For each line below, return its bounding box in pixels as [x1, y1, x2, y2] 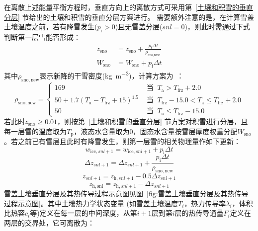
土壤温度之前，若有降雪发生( [4, 21, 97, 32]
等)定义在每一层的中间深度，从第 [30, 208, 137, 218]
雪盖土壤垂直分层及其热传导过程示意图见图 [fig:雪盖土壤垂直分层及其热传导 [4, 188, 249, 198]
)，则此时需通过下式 [184, 21, 250, 32]
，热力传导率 [184, 198, 226, 208]
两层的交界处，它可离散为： [4, 217, 94, 228]
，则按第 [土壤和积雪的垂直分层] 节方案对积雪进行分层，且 [57, 116, 248, 126]
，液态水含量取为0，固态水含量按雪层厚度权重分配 [74, 126, 238, 136]
